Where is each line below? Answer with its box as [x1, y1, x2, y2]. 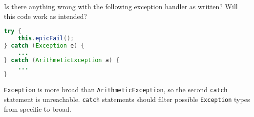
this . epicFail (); [18, 35, 74, 42]
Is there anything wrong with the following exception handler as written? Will [4, 1, 238, 11]
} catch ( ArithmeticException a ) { [4, 56, 120, 64]
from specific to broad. [4, 103, 71, 114]
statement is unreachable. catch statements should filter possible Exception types [4, 94, 250, 104]
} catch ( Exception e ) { [4, 42, 85, 49]
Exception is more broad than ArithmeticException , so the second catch [4, 84, 228, 95]
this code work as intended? [4, 11, 87, 21]
